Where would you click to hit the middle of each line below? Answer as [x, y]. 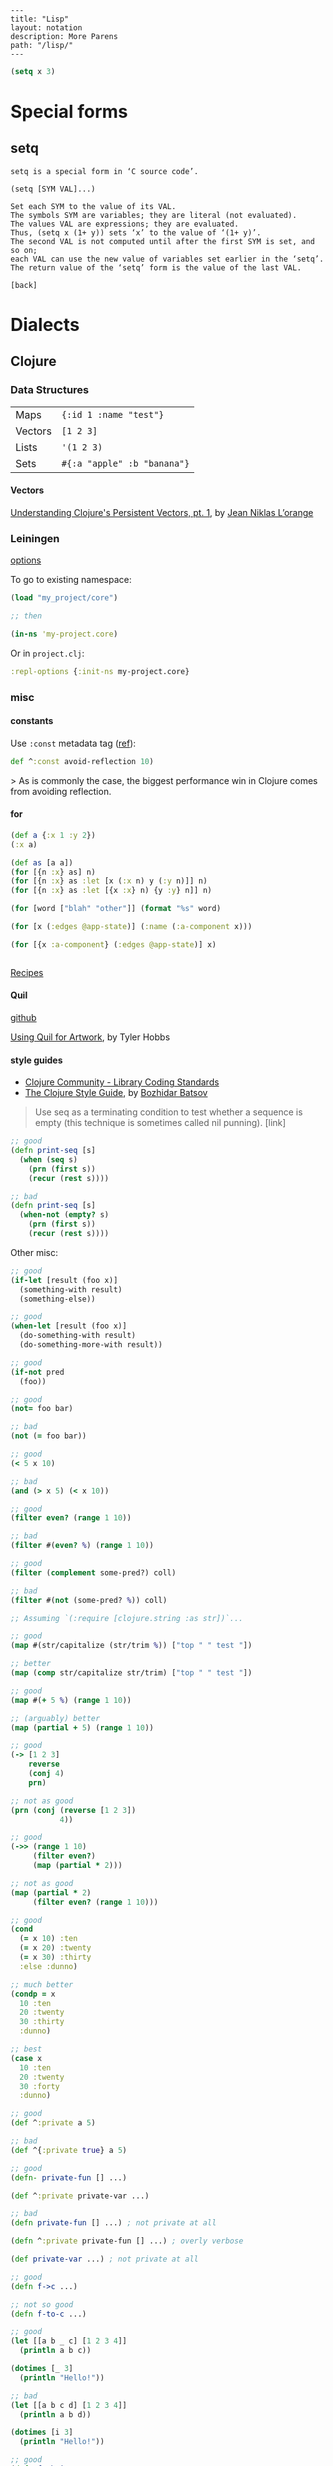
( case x [26, 2058]
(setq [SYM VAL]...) [53, 189]
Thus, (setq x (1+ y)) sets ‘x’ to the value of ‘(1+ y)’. [136, 232]
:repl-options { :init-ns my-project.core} [100, 671]
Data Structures [50, 390]
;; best [26, 2049]
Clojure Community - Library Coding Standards [122, 1082]
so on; [24, 250]
